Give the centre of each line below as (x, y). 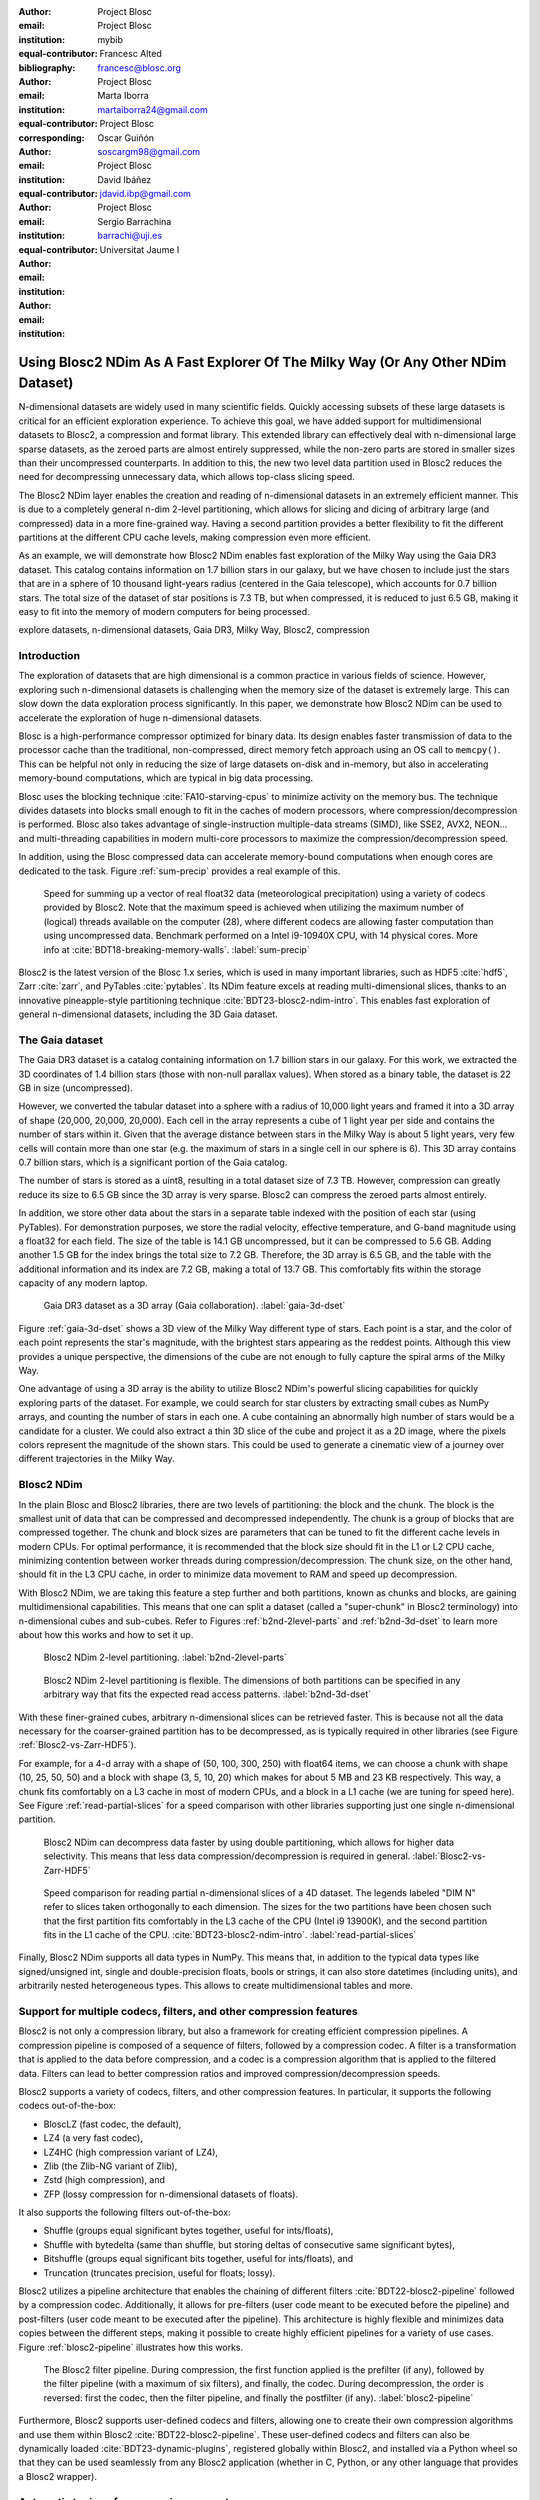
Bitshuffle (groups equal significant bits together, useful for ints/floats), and (198, 2259)
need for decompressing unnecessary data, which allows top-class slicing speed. (186, 477)
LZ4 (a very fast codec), (93, 2138)
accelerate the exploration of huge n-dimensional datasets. (140, 717)
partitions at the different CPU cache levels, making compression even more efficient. (195, 537)
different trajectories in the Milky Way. (96, 1459)
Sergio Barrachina (134, 221)
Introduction (49, 656)
